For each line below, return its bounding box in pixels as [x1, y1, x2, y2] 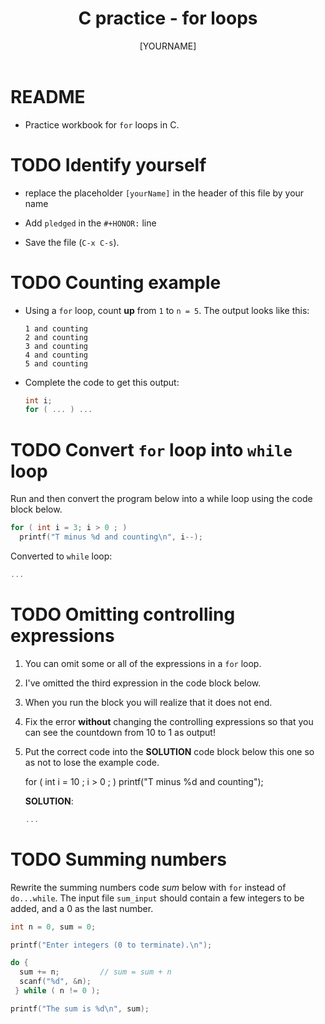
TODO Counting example [10, 271, 222, 294]
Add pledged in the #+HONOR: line [24, 217, 157, 229]
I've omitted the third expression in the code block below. [24, 677, 262, 689]
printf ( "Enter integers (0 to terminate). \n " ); [10, 940, 213, 950]
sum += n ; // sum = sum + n [19, 967, 172, 977]
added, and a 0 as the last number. [10, 902, 154, 914]
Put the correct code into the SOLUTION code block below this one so [24, 745, 315, 757]
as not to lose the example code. [24, 756, 160, 768]
